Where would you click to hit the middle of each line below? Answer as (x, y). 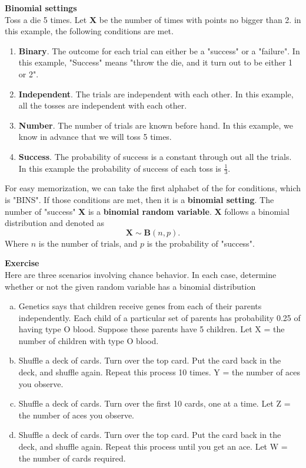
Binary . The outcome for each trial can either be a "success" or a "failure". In (159, 50)
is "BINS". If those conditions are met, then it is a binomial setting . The (139, 199)
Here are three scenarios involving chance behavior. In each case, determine (141, 274)
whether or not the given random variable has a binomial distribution (130, 286)
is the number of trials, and (88, 243)
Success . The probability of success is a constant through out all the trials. (155, 156)
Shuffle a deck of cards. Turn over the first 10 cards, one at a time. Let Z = (154, 403)
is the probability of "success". (201, 243)
